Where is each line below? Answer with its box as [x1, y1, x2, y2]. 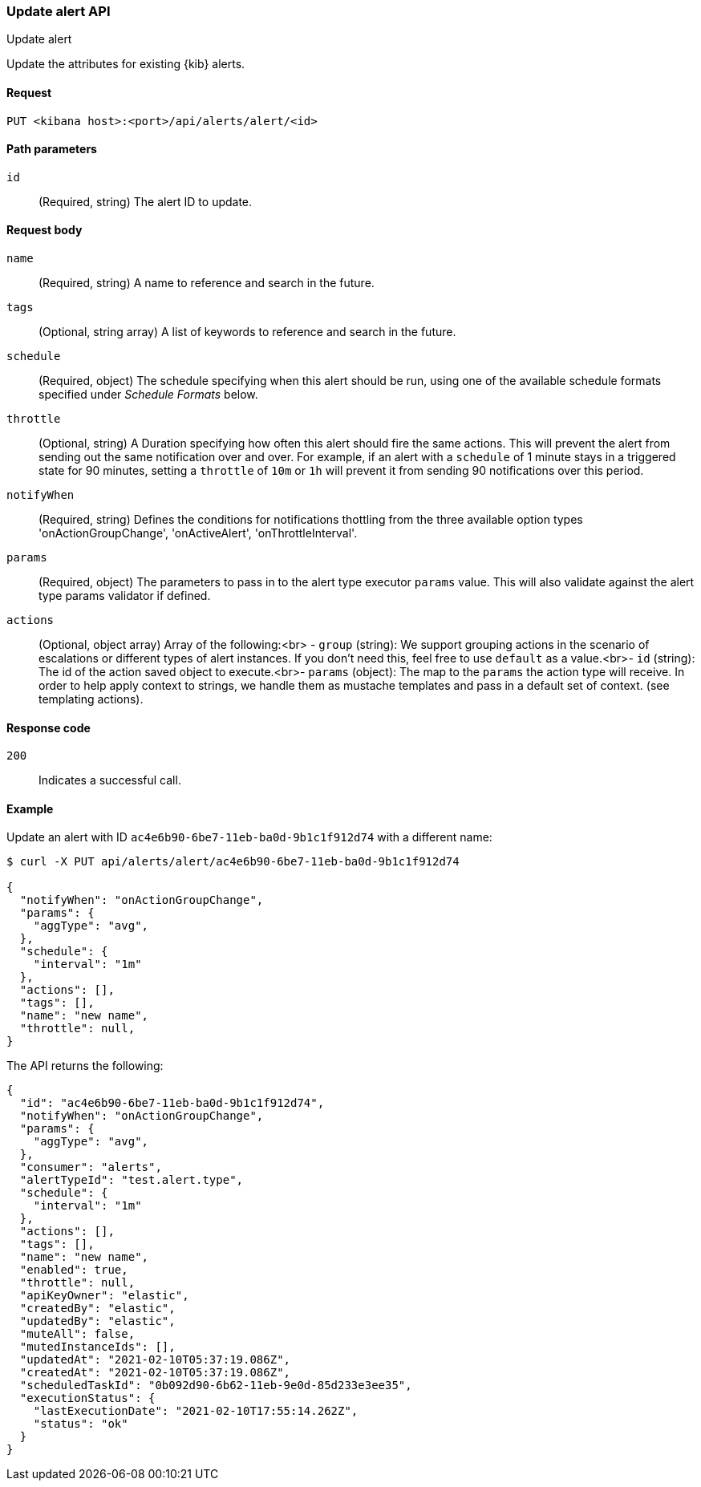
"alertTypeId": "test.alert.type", [19, 1173, 244, 1187]
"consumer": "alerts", [19, 1161, 162, 1174]
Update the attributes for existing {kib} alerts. [6, 57, 245, 71]
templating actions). [38, 692, 144, 707]
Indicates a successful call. [38, 773, 181, 788]
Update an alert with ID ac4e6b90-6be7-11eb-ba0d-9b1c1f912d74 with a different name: [6, 830, 492, 845]
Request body [6, 223, 83, 237]
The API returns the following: [6, 1059, 164, 1073]
